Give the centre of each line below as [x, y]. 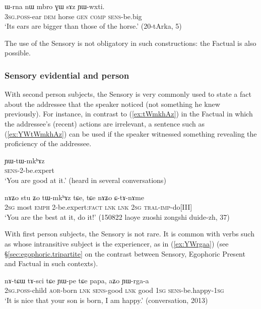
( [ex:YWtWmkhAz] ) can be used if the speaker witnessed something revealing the [131, 133]
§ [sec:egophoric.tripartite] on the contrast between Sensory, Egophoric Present [125, 253]
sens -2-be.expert [29, 170]
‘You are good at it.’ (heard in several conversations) [85, 180]
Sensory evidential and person [67, 75]
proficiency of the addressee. [48, 143]
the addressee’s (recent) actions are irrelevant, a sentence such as [105, 123]
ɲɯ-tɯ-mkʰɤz [25, 160]
